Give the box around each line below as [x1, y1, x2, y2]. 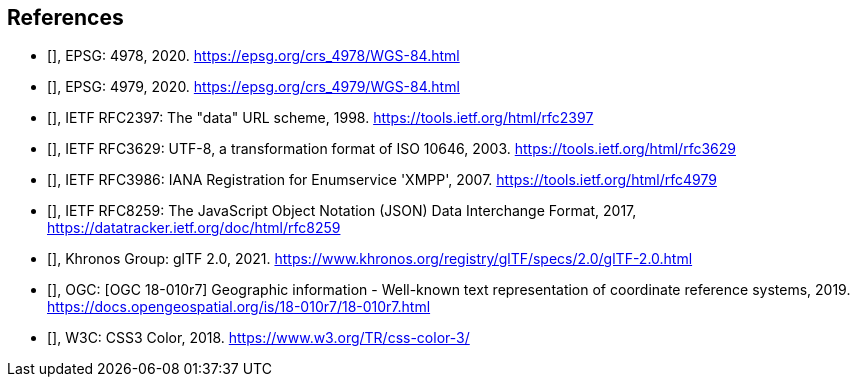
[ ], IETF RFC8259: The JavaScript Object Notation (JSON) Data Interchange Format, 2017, [47, 202, 637, 220]
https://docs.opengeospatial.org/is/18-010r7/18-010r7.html [47, 298, 431, 316]
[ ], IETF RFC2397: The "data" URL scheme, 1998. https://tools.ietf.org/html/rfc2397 [47, 109, 594, 127]
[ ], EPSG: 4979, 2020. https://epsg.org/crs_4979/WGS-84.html [47, 78, 460, 96]
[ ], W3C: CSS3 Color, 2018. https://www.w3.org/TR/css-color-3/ [47, 329, 470, 347]
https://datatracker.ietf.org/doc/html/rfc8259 [47, 219, 341, 237]
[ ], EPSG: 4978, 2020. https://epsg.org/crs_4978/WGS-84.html [47, 47, 460, 65]
